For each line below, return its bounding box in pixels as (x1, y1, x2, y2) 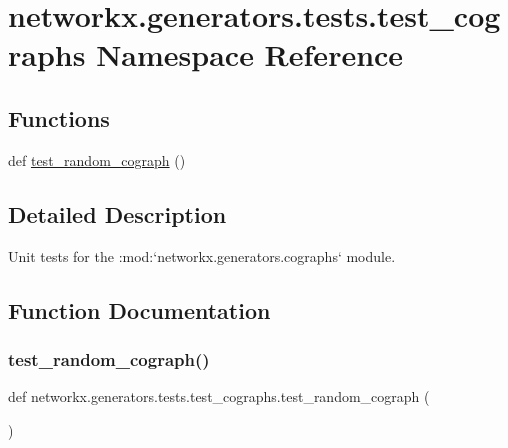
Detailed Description (8, 198, 227, 229)
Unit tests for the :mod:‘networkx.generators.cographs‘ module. (8, 245, 396, 266)
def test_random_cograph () (8, 149, 186, 170)
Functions (8, 102, 110, 133)
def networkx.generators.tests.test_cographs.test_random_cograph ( (8, 386, 430, 407)
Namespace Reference (96, 34, 404, 75)
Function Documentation (8, 294, 271, 325)
